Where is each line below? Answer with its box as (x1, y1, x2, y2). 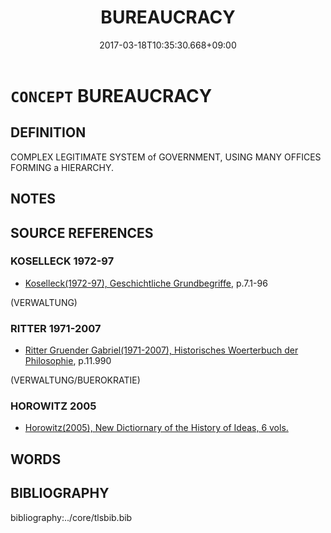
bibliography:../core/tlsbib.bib (10, 511, 133, 523)
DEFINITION (10, 124, 87, 141)
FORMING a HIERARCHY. (10, 161, 115, 173)
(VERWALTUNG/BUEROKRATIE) (10, 374, 141, 386)
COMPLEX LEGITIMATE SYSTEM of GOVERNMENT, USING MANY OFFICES (10, 151, 322, 163)
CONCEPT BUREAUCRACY (10, 84, 213, 107)
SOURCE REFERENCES (10, 224, 154, 241)
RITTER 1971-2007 (10, 321, 102, 335)
